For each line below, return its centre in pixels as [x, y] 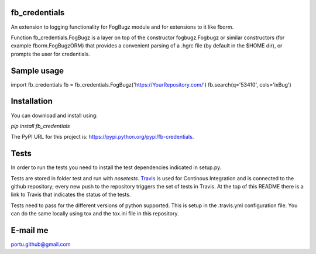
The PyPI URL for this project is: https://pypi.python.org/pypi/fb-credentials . [102, 137]
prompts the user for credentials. [50, 54]
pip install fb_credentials [40, 126]
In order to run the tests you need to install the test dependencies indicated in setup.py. [116, 167]
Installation [32, 102]
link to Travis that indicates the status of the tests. [71, 195]
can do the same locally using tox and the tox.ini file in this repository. [95, 214]
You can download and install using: [54, 115]
